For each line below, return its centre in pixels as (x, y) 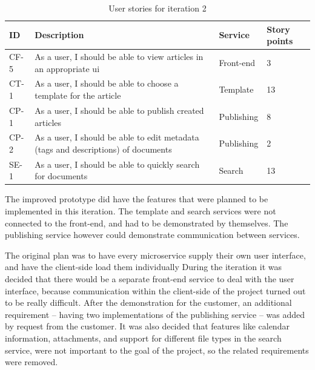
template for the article (78, 95)
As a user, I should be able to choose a (107, 83)
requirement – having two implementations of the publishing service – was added (155, 314)
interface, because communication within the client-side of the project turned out (155, 290)
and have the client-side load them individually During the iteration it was (144, 267)
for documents (61, 176)
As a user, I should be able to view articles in (119, 57)
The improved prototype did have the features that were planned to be (137, 199)
